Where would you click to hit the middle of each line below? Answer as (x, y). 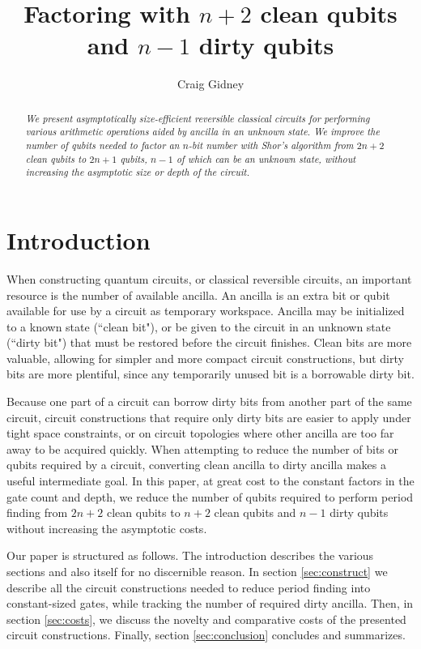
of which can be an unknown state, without (266, 158)
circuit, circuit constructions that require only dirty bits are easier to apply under (209, 417)
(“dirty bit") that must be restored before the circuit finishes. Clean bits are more (209, 342)
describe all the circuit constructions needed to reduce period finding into (189, 587)
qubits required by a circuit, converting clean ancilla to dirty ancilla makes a (196, 465)
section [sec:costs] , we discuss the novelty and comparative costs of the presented (206, 619)
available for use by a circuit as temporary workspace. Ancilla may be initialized (206, 311)
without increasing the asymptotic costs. (107, 528)
